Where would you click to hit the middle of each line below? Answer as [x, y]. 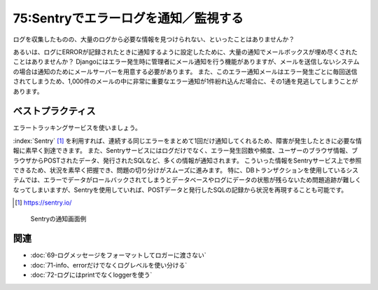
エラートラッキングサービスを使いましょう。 [77, 128]
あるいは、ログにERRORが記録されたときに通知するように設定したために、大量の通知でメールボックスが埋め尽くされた [185, 52]
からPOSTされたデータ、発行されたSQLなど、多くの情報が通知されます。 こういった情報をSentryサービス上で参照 [196, 160]
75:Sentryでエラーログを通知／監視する [128, 18]
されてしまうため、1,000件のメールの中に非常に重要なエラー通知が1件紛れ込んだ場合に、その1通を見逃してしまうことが [185, 81]
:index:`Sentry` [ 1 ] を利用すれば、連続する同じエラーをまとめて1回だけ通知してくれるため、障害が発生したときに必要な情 [187, 141]
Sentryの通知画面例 [58, 219]
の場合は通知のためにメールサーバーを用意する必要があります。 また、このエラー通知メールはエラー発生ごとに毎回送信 [185, 71]
